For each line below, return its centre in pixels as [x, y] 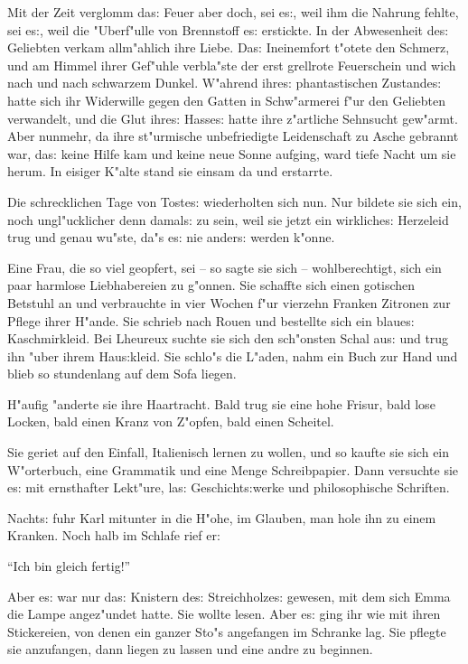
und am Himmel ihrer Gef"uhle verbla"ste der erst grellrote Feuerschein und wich [232, 65]
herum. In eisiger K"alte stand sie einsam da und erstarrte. [170, 171]
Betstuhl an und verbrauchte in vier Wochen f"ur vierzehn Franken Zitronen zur [229, 302]
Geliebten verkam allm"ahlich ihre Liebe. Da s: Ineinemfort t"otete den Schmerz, [229, 47]
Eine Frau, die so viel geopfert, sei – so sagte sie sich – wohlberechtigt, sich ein [225, 267]
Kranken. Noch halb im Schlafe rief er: [114, 535]
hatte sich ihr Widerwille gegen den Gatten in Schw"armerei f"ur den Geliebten [227, 100]
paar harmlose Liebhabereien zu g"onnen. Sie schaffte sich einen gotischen [211, 285]
